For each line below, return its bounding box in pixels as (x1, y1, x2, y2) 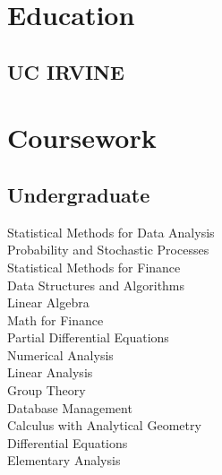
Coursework (7, 119, 157, 156)
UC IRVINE (7, 57, 124, 85)
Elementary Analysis (7, 451, 121, 470)
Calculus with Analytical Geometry (7, 416, 201, 435)
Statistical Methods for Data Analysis (7, 222, 215, 241)
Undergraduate (7, 180, 150, 208)
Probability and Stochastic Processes (7, 240, 209, 259)
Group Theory (7, 381, 86, 400)
